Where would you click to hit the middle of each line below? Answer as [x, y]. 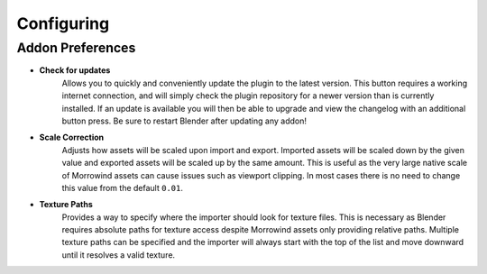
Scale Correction [72, 137]
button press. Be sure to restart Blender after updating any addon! [184, 121]
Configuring [63, 23]
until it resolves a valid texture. [119, 255]
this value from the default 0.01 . [123, 187]
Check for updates [75, 70]
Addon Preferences [76, 48]
